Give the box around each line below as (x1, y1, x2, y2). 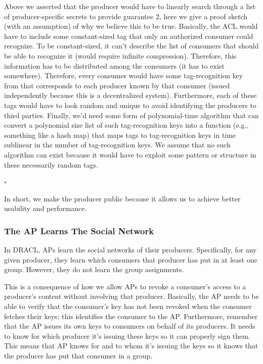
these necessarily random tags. (4, 159, 98, 170)
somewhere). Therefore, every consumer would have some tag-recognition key (4, 70, 243, 81)
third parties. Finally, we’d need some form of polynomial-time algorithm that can (4, 110, 259, 120)
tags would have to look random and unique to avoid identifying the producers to (4, 99, 256, 110)
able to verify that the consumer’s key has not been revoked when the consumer (4, 301, 252, 311)
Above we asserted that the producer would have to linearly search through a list (4, 1, 256, 11)
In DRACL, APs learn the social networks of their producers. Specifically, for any (4, 244, 257, 255)
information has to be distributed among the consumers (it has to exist (4, 60, 225, 71)
